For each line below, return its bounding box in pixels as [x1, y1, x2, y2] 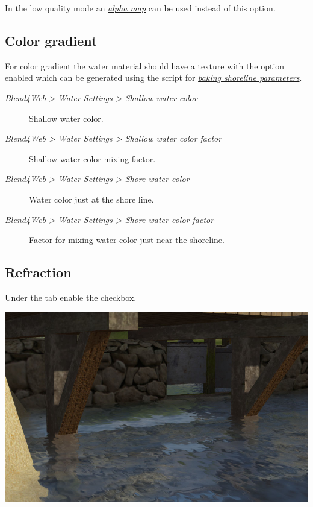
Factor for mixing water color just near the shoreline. [29, 233, 225, 246]
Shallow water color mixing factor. [29, 152, 156, 165]
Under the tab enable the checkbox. [5, 291, 137, 303]
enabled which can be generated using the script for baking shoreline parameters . [5, 71, 302, 84]
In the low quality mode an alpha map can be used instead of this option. [5, 2, 276, 14]
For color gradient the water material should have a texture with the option [5, 59, 285, 72]
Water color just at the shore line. [29, 192, 154, 205]
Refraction [5, 263, 72, 282]
